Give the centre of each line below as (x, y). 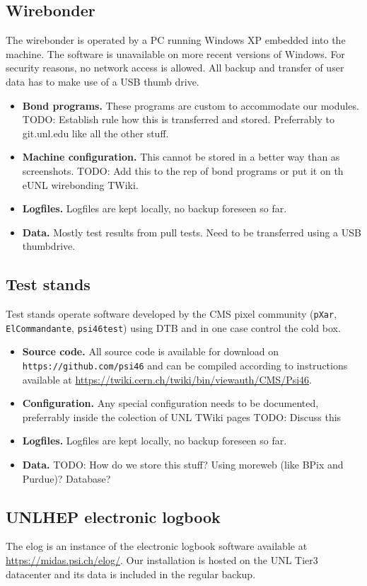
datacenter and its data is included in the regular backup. (131, 574)
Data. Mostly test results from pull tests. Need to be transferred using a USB (192, 232)
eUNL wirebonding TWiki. (80, 184)
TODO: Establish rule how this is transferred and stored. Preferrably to (179, 119)
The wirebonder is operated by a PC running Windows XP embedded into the (176, 40)
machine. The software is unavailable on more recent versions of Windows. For (175, 53)
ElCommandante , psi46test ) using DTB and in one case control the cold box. (173, 327)
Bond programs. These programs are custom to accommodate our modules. (191, 105)
